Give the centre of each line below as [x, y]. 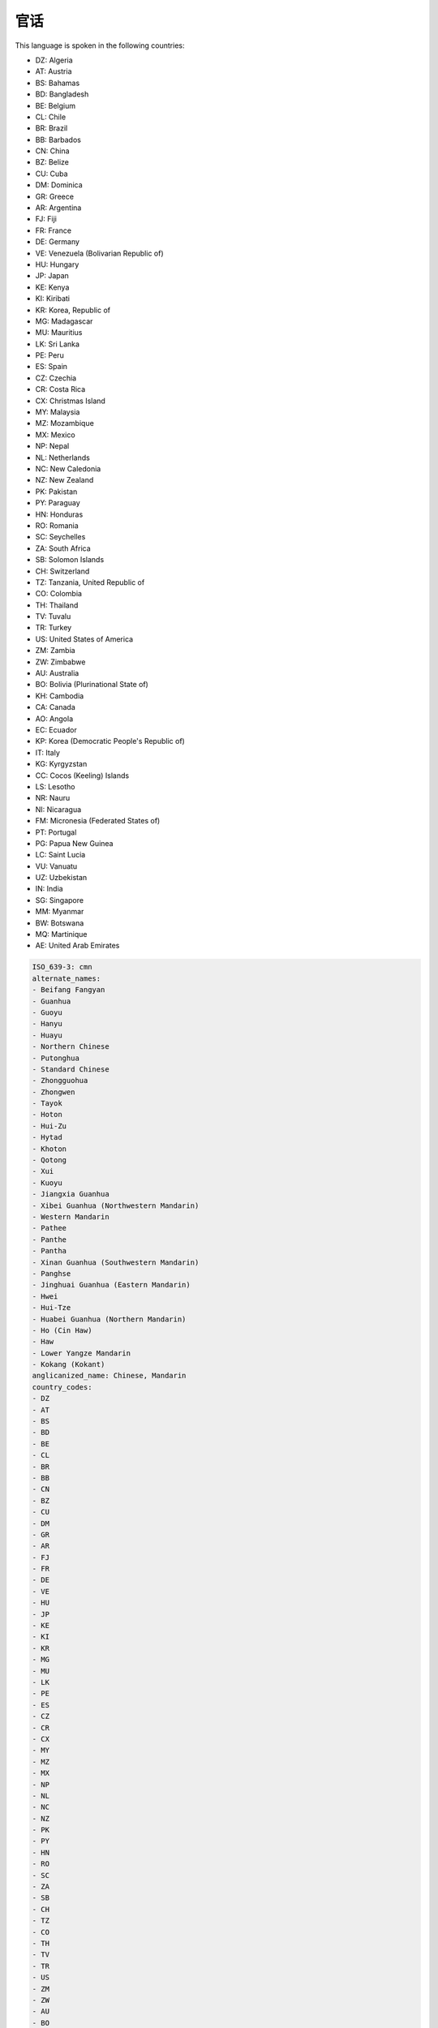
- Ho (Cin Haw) [62, 1330]
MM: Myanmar [60, 912]
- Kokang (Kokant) [69, 1364]
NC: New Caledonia [68, 469]
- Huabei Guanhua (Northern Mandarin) [109, 1319]
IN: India [49, 889]
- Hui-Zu [49, 1126]
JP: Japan [52, 276]
